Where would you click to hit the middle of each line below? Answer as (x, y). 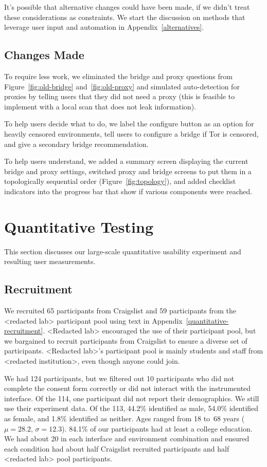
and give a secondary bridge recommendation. (76, 144)
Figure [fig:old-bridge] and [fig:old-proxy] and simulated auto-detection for (122, 86)
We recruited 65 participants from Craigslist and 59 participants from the (120, 311)
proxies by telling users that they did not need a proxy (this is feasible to (120, 96)
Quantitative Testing (79, 226)
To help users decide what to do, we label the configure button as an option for (129, 124)
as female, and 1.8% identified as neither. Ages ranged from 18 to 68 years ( (124, 418)
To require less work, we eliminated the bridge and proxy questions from (118, 76)
